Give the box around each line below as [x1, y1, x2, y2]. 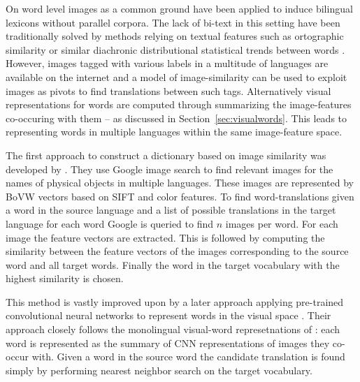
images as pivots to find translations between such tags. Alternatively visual [6, 83, 331, 98]
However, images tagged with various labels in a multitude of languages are [6, 56, 329, 71]
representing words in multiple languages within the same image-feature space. [6, 124, 343, 139]
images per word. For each [225, 216, 338, 230]
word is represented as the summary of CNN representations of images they [6, 335, 330, 350]
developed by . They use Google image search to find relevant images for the [6, 161, 333, 176]
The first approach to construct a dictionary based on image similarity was [6, 147, 326, 162]
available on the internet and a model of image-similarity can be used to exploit [6, 69, 347, 84]
